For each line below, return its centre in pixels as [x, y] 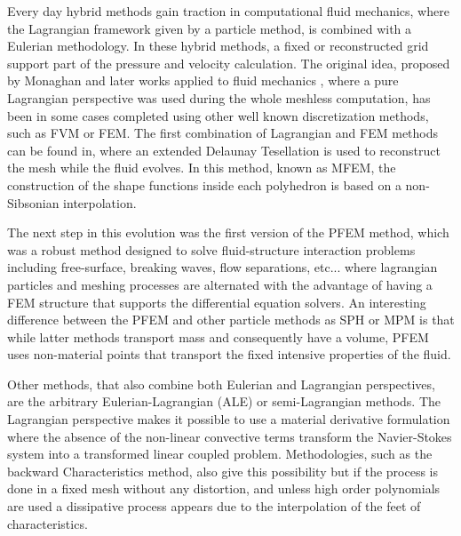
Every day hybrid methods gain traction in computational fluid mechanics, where [228, 11]
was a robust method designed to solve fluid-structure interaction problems [211, 249]
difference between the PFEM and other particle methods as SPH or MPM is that [231, 320]
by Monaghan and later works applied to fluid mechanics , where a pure [203, 80]
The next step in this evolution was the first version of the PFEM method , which [228, 232]
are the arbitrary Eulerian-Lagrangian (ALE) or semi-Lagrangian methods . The [224, 401]
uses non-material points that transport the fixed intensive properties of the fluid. [229, 354]
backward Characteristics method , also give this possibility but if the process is [223, 471]
